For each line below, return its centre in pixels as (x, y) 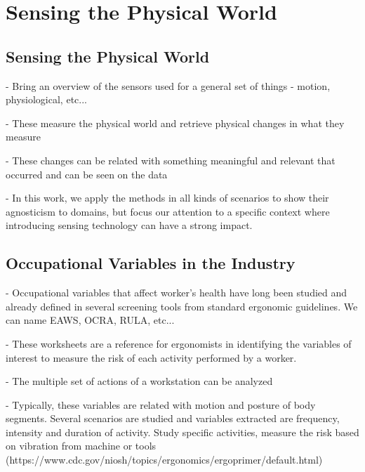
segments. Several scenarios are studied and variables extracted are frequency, (173, 418)
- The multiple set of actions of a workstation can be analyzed (139, 381)
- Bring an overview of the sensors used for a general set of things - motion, (168, 85)
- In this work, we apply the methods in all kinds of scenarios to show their (167, 198)
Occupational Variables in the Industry (151, 263)
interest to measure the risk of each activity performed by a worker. (151, 357)
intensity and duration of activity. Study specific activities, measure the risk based (182, 432)
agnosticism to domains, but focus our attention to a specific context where (168, 211)
